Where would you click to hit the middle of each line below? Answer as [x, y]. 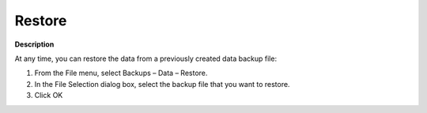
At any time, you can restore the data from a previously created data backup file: [145, 58]
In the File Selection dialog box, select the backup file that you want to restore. [162, 84]
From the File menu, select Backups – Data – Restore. [121, 73]
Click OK [49, 96]
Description [34, 44]
